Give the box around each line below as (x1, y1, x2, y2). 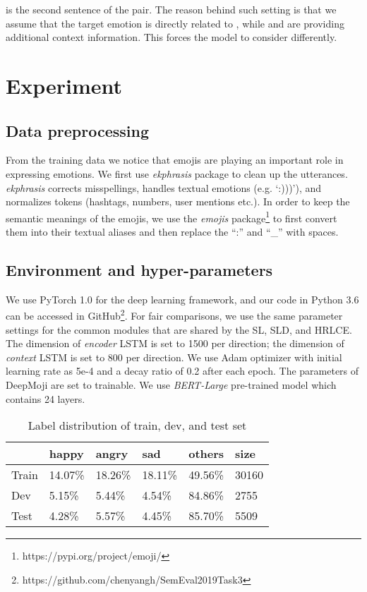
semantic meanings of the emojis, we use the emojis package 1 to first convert (6, 208, 337, 225)
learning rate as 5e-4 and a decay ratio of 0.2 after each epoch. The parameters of (6, 363, 359, 378)
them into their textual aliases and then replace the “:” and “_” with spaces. (6, 224, 339, 238)
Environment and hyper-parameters (6, 258, 273, 280)
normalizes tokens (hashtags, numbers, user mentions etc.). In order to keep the (6, 194, 350, 209)
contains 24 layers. (6, 391, 85, 406)
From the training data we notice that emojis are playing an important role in (6, 152, 344, 167)
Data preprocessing (6, 119, 150, 141)
